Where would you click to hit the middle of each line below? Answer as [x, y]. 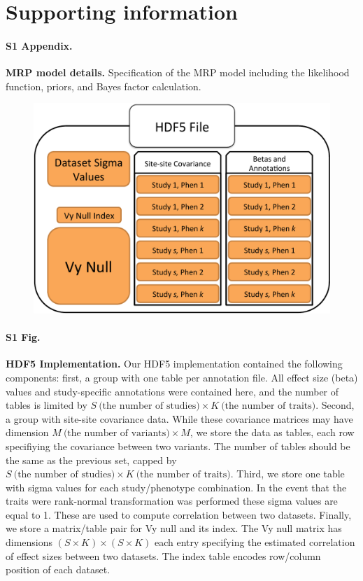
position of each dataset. [58, 569]
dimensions [29, 542]
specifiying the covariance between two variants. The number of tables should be [178, 446]
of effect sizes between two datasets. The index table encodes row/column [163, 555]
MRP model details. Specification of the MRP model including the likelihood [178, 72]
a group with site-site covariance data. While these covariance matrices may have [179, 418]
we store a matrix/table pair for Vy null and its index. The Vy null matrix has [174, 528]
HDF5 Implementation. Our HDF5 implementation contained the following [174, 364]
